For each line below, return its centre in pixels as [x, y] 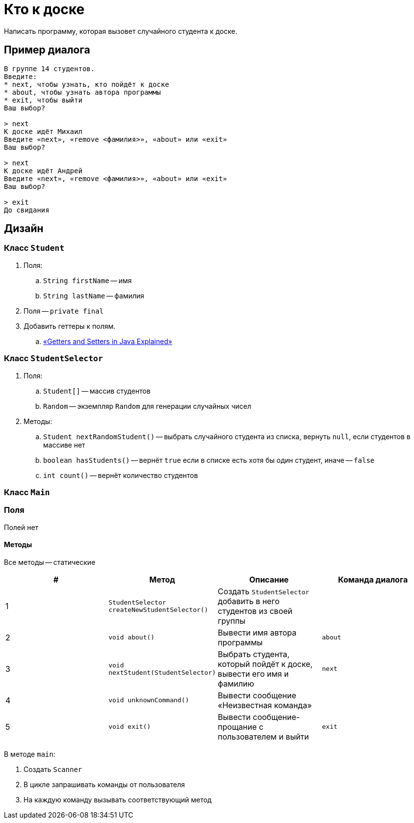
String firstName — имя [87, 280]
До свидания [27, 210]
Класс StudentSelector [54, 358]
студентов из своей [255, 611]
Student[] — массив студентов [97, 391]
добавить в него [249, 601]
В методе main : [30, 754]
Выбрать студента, [254, 654]
